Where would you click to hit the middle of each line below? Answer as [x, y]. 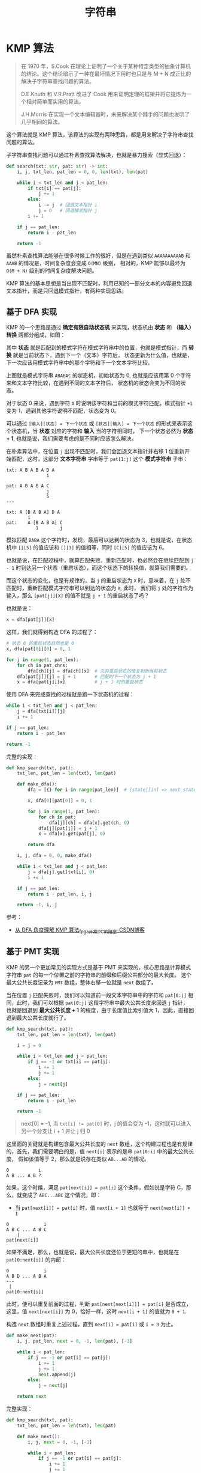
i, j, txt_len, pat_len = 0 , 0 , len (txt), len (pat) [83, 172]
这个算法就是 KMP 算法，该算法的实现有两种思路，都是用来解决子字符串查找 [100, 134]
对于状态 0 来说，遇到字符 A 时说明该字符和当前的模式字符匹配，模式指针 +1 [100, 403]
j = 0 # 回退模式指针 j [68, 211]
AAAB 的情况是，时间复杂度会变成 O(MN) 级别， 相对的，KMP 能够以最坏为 [96, 263]
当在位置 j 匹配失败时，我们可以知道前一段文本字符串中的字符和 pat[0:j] [97, 995]
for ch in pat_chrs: [42, 665]
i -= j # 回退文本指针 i [68, 205]
